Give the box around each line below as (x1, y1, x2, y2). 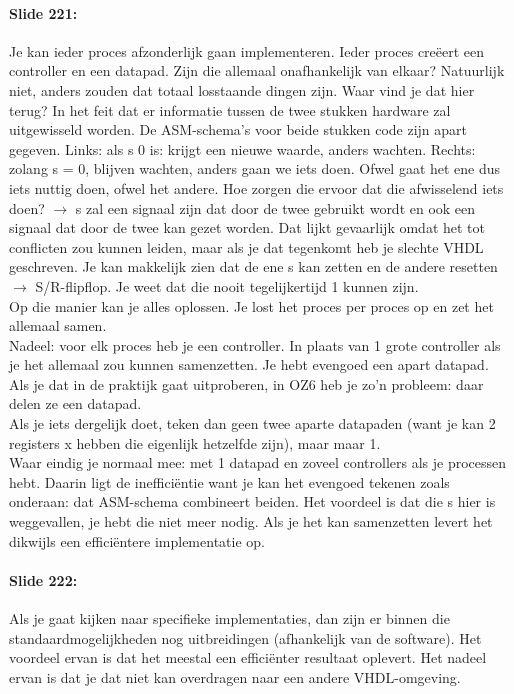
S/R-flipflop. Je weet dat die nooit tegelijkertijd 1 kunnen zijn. (35, 275, 419, 296)
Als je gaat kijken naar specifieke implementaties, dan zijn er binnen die (9, 608, 450, 629)
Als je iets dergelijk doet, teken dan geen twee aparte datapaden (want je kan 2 (9, 413, 496, 434)
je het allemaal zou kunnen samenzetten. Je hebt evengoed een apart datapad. (9, 354, 489, 375)
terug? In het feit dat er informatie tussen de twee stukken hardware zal (9, 99, 451, 120)
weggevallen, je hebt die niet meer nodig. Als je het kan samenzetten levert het (9, 511, 493, 532)
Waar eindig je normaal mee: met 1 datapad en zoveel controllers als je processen (9, 452, 507, 473)
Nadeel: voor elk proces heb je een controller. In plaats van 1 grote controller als (9, 334, 501, 355)
